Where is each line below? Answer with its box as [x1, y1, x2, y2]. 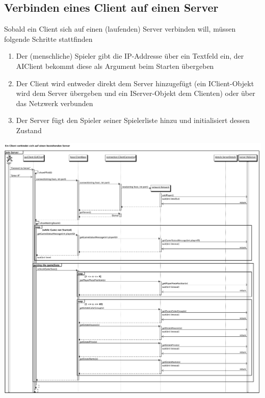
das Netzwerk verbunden [16, 97, 93, 108]
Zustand [16, 125, 42, 135]
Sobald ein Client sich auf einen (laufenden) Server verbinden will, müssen [4, 23, 236, 34]
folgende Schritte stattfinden [4, 33, 93, 44]
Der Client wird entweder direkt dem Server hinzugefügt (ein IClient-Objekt [16, 78, 254, 88]
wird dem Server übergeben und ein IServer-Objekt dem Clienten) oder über [16, 88, 255, 98]
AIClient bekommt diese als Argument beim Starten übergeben [16, 60, 214, 71]
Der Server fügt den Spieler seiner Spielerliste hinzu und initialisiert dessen [16, 115, 250, 126]
